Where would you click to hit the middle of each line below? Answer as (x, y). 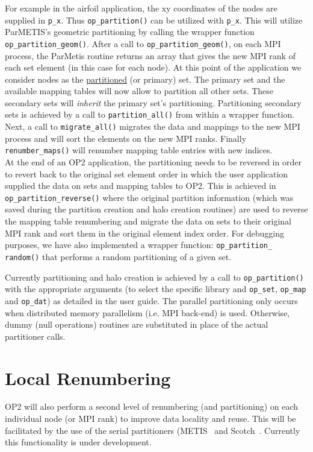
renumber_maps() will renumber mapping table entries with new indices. (139, 150)
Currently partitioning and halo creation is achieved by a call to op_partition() (154, 277)
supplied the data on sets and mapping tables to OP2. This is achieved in (141, 186)
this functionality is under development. (78, 442)
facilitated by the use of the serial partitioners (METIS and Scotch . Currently (153, 430)
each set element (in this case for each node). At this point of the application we (153, 67)
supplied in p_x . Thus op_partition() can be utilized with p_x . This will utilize (154, 20)
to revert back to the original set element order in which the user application (147, 173)
